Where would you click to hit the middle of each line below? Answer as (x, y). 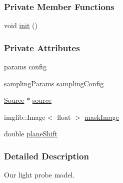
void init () (21, 25)
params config (25, 66)
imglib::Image (25, 117)
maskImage (102, 117)
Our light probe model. (39, 175)
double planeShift (31, 134)
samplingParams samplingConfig (54, 83)
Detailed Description (46, 156)
